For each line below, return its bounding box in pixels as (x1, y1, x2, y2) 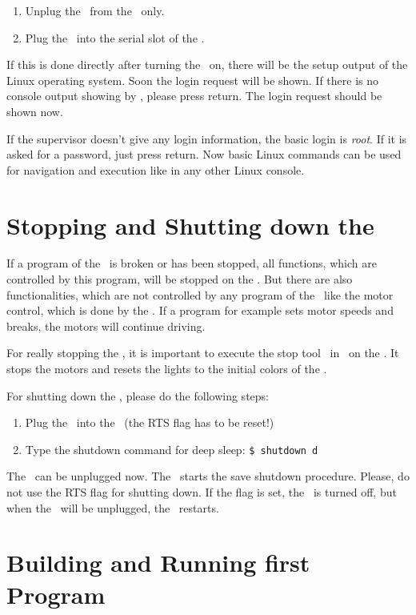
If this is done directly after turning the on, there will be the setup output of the (6, 56, 408, 73)
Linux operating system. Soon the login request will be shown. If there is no (6, 71, 379, 88)
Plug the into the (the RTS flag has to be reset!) (25, 414, 274, 431)
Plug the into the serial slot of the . (25, 29, 205, 46)
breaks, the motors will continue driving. (6, 317, 206, 334)
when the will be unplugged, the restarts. (6, 499, 219, 516)
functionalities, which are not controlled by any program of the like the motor (6, 286, 394, 303)
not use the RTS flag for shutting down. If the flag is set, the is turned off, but (6, 484, 397, 500)
